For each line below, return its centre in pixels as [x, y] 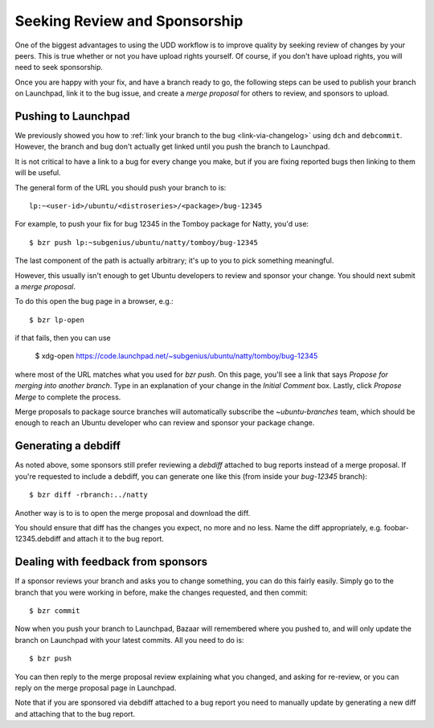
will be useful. [38, 173]
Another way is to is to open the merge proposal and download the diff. [133, 513]
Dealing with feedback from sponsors [111, 562]
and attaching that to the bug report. [75, 714]
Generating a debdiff [68, 446]
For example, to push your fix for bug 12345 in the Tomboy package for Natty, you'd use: [162, 224]
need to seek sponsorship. [59, 67]
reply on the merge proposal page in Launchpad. [96, 688]
